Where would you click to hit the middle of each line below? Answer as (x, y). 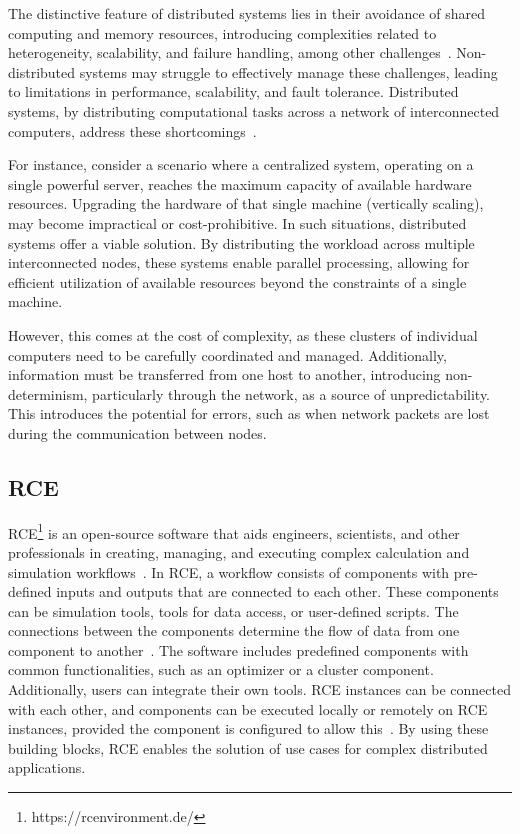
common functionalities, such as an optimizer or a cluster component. (221, 669)
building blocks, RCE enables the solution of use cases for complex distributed (248, 747)
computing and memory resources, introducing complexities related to (222, 32)
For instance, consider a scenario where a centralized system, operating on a (241, 164)
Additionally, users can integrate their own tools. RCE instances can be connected (259, 689)
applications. (47, 767)
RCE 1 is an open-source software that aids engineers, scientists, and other (234, 531)
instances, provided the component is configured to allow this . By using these (248, 728)
